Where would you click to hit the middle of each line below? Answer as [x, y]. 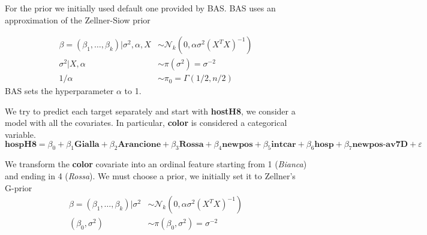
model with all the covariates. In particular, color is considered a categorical [146, 123]
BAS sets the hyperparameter [59, 91]
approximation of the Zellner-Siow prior [78, 19]
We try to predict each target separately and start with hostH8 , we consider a [150, 111]
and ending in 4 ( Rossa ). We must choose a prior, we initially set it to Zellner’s [150, 176]
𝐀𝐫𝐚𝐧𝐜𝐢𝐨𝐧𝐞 [139, 144]
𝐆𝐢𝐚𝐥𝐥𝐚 [87, 144]
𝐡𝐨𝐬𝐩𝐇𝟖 [21, 144]
